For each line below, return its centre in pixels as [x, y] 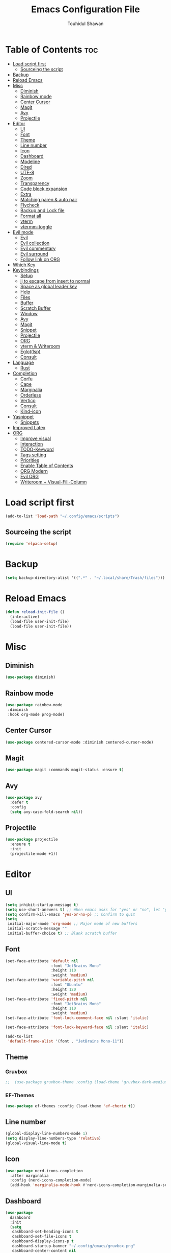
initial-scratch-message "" [37, 929]
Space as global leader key [49, 286]
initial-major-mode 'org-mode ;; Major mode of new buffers [73, 924]
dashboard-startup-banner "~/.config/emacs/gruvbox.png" [74, 1246]
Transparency [35, 183]
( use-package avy [24, 797]
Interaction [32, 444]
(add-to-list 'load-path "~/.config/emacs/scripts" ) [62, 516]
